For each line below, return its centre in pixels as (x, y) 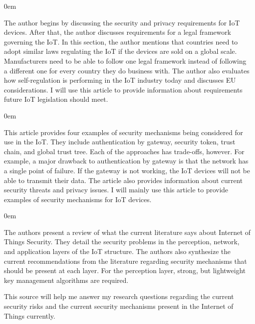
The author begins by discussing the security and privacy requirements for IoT (122, 22)
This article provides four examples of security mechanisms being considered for (124, 132)
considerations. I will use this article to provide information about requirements (123, 89)
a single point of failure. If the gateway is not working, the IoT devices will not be (127, 170)
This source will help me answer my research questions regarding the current (119, 296)
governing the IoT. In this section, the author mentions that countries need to (121, 41)
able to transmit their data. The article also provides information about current (123, 180)
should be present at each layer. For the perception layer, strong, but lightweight (125, 270)
